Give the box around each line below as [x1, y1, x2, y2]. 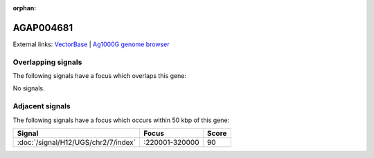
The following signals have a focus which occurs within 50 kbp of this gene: [12, 116, 230, 124]
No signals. [12, 84, 45, 92]
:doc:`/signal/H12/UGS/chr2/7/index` [17, 137, 136, 147]
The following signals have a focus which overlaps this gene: [12, 72, 187, 80]
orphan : [12, 4, 37, 12]
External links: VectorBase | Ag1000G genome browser [12, 40, 170, 48]
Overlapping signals [12, 57, 82, 67]
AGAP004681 [12, 21, 73, 34]
